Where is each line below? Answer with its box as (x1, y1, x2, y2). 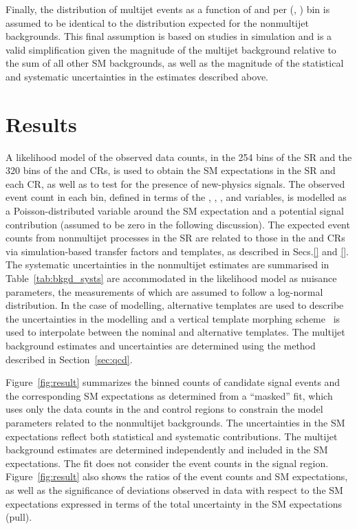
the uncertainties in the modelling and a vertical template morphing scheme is (6, 311, 340, 325)
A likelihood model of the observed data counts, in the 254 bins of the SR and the (6, 149, 352, 164)
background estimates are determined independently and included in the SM (6, 442, 328, 457)
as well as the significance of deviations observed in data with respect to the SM (6, 482, 343, 497)
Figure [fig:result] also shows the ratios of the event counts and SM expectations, (6, 469, 348, 484)
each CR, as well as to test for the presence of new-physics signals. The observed (6, 176, 345, 191)
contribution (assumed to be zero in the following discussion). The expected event (6, 217, 350, 231)
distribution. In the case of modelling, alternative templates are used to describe (6, 298, 344, 312)
